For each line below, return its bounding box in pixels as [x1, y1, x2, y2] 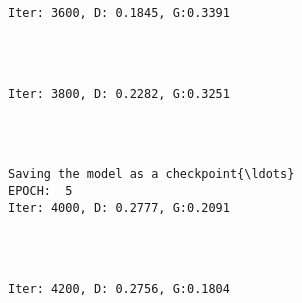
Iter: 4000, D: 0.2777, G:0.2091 [8, 200, 230, 215]
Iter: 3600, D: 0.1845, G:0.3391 [8, 5, 230, 20]
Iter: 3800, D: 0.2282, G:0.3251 [8, 86, 230, 101]
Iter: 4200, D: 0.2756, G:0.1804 [8, 281, 230, 296]
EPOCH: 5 [8, 184, 73, 199]
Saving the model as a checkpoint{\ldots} [8, 167, 295, 182]
